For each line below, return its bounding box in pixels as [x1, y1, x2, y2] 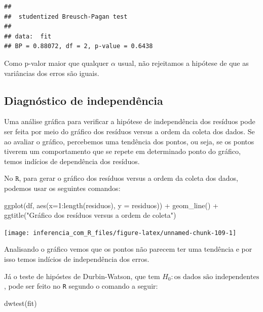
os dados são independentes [174, 273, 259, 281]
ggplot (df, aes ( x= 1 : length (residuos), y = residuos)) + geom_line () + [4, 200, 218, 210]
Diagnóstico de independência [4, 92, 163, 108]
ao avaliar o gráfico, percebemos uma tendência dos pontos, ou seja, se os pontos [4, 136, 254, 146]
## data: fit [4, 32, 52, 40]
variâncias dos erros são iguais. [4, 67, 99, 78]
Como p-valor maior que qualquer [4, 57, 109, 68]
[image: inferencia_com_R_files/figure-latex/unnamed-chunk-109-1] [4, 229, 237, 237]
